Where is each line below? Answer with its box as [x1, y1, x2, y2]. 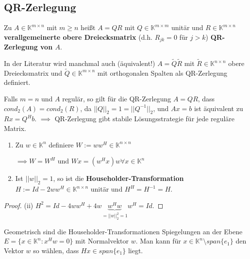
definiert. [4, 77, 31, 87]
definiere [49, 139, 74, 149]
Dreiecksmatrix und [4, 67, 63, 78]
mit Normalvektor [75, 236, 129, 246]
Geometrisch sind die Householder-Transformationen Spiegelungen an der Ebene [4, 226, 243, 236]
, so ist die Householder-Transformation [53, 173, 184, 183]
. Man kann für [135, 236, 181, 246]
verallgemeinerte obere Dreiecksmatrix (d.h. [4, 32, 152, 42]
